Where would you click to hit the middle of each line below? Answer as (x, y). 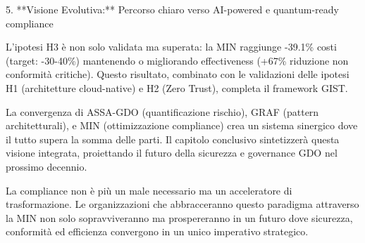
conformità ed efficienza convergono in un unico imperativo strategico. (157, 231)
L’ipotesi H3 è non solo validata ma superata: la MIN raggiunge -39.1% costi (171, 47)
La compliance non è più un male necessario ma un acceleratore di (149, 190)
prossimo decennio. (47, 166)
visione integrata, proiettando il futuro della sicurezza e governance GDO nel (172, 153)
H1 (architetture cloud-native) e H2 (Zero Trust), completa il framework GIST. (177, 87)
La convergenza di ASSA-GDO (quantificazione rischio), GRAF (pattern (162, 111)
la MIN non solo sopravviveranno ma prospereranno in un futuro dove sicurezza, (179, 217)
